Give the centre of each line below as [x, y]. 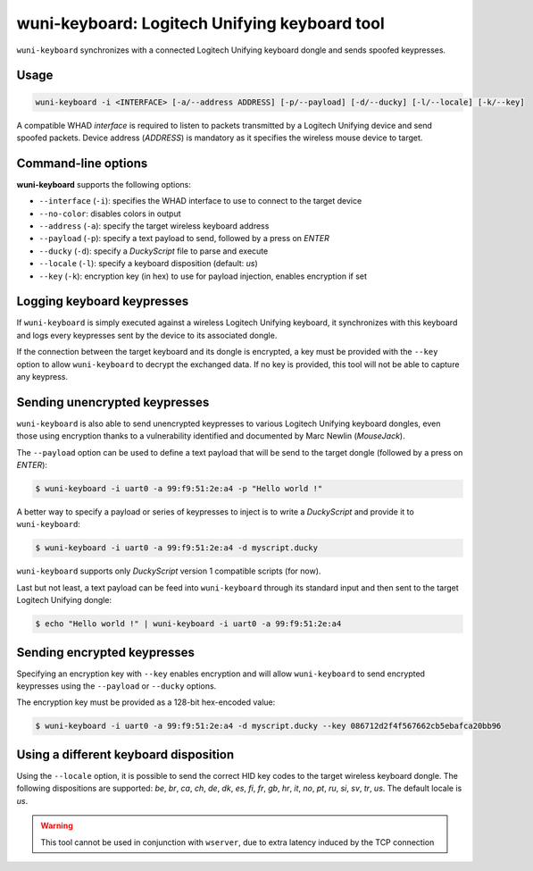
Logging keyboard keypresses [103, 301]
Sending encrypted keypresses [106, 652]
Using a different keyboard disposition [125, 754]
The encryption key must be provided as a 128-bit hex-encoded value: [146, 702]
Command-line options [82, 163]
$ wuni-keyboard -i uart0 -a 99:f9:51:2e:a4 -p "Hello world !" [179, 489]
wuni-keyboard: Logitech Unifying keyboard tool [201, 23]
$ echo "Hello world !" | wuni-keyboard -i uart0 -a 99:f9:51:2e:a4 [188, 624]
